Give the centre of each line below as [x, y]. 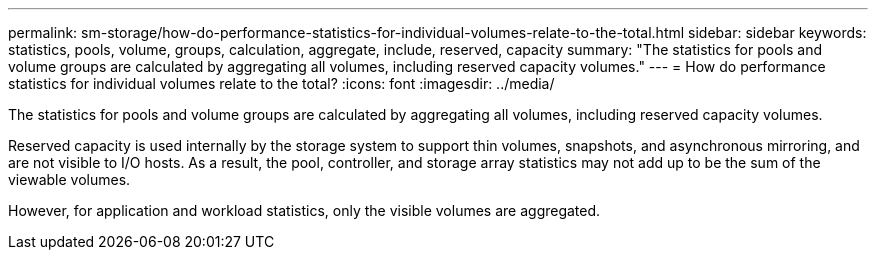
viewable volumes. [69, 179]
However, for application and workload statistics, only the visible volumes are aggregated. [304, 210]
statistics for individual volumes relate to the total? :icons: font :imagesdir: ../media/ [281, 83]
